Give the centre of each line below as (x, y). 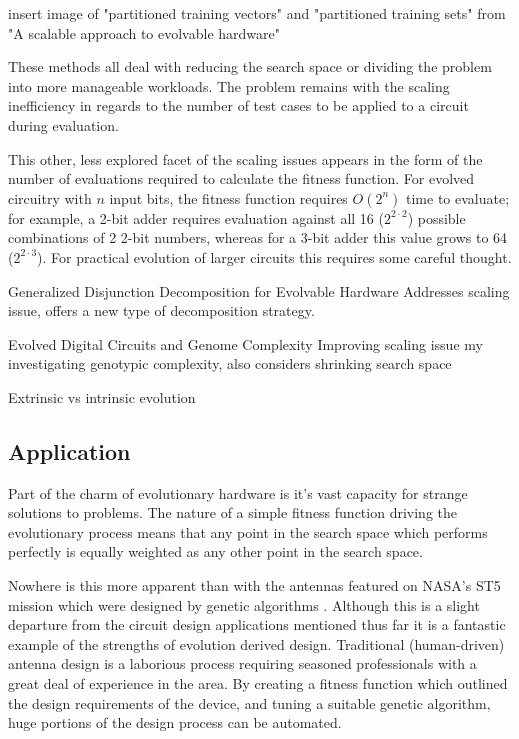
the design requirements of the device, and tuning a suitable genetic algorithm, (249, 702)
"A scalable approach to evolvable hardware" (144, 32)
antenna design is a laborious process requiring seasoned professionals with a (242, 663)
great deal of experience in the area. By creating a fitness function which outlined (258, 683)
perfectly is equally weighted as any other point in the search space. (215, 551)
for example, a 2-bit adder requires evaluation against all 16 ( (196, 217)
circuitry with (50, 197)
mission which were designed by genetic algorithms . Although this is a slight (244, 604)
